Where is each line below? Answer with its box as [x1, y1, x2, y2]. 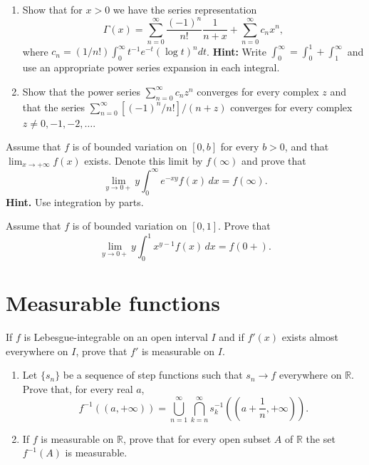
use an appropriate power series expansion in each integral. [22, 60, 280, 75]
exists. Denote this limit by [84, 153, 203, 168]
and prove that [241, 153, 306, 168]
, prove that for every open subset [123, 431, 271, 446]
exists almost [281, 329, 338, 344]
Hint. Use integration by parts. [6, 194, 144, 209]
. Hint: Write [207, 44, 266, 58]
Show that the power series [22, 83, 140, 98]
